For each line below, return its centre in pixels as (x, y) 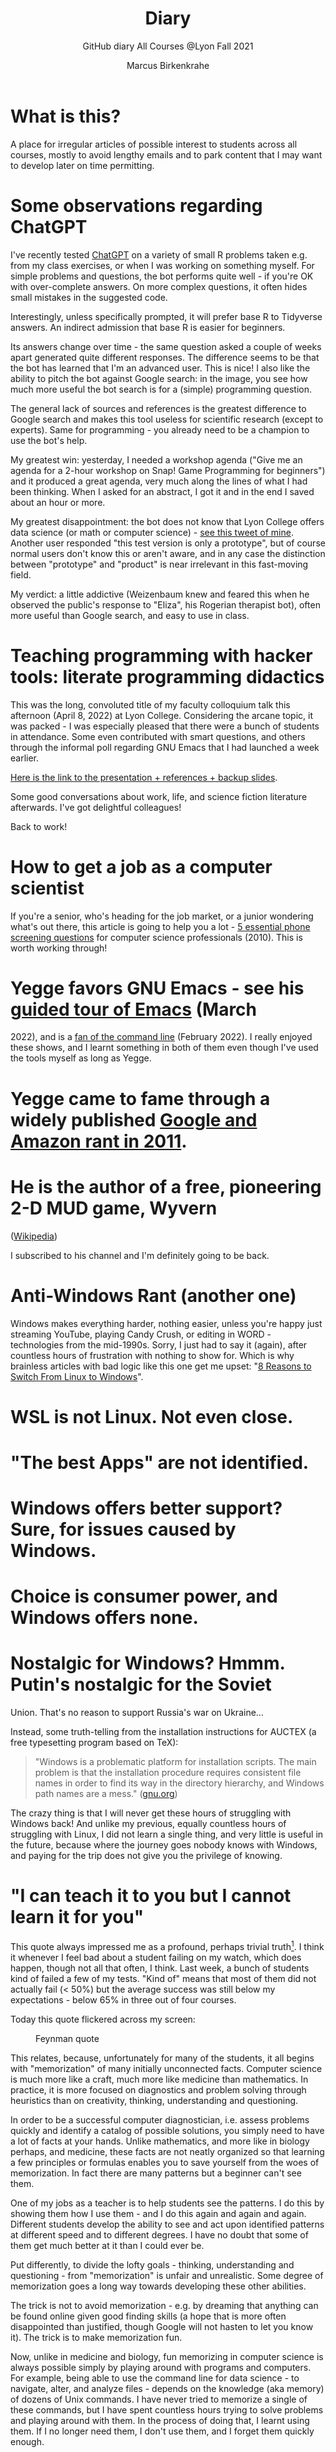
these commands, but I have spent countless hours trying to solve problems (167, 2409)
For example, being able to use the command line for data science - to (155, 2378)
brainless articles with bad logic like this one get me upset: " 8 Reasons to (161, 1366)
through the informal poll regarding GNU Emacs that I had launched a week (165, 747)
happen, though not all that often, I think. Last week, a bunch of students (160, 1968)
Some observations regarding (136, 205)
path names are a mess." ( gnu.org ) (106, 1794)
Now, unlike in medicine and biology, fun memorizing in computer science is (167, 2356)
